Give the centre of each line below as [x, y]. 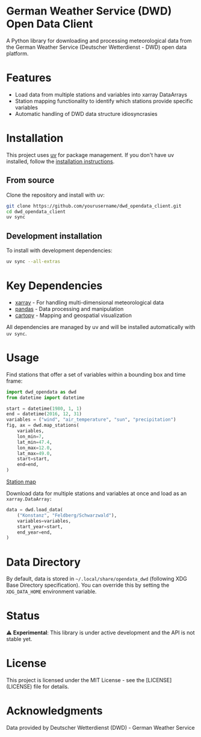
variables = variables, [44, 521]
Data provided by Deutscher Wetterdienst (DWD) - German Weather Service [101, 728]
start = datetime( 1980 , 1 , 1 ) [44, 409]
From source [30, 180]
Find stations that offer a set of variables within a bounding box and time [96, 374]
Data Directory [44, 562]
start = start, [33, 459]
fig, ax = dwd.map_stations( [43, 426]
